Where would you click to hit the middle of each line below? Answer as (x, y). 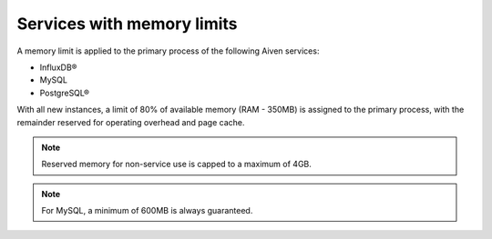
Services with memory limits (127, 24)
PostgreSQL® (65, 93)
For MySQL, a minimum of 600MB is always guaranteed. (147, 211)
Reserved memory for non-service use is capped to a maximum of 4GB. (176, 164)
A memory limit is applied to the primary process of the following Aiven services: (168, 51)
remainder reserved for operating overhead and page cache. (131, 122)
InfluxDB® (58, 67)
